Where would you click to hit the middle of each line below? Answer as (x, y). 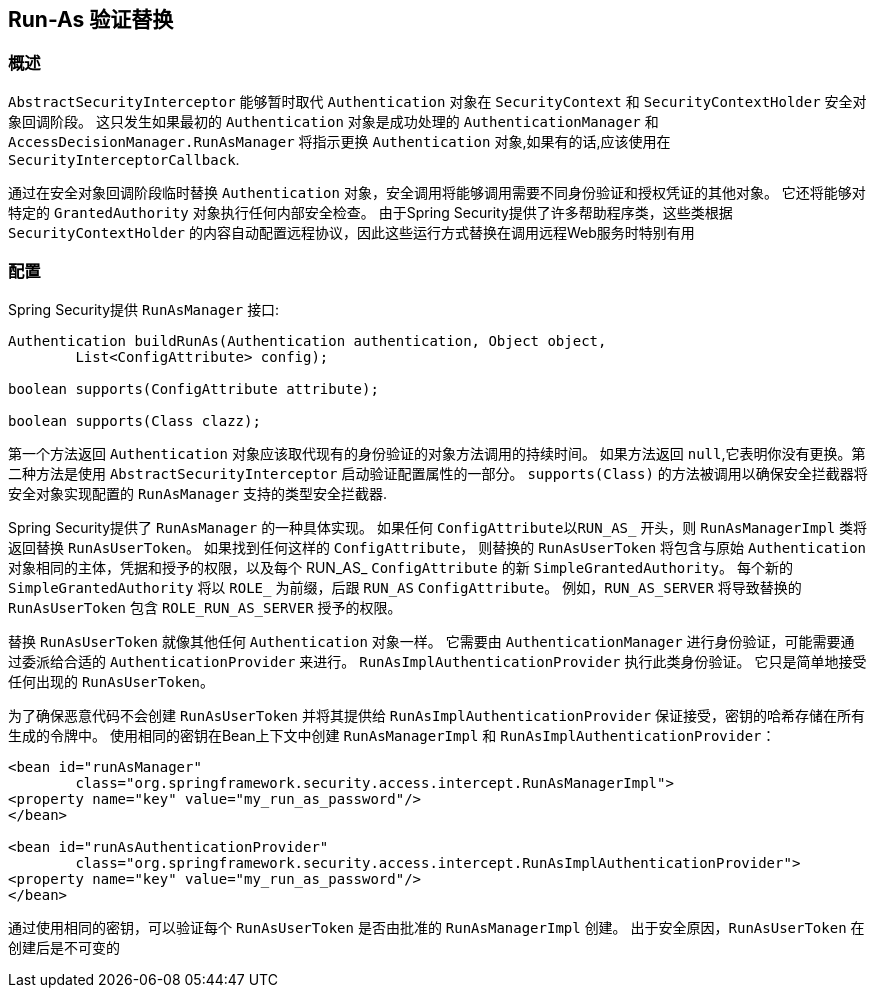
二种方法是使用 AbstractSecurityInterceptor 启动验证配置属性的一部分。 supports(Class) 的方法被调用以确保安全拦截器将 (438, 473)
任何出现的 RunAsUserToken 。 (111, 681)
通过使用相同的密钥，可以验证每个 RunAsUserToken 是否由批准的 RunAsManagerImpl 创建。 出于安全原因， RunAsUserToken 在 (436, 927)
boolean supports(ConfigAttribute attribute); (193, 388)
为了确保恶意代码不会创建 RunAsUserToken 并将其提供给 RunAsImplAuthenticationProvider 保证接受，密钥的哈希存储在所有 (437, 715)
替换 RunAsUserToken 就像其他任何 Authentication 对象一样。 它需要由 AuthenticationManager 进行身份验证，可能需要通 (431, 641)
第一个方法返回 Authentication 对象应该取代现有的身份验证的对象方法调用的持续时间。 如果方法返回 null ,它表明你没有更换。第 (437, 453)
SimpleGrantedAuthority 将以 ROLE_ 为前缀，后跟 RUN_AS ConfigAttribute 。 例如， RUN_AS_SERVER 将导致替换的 (405, 587)
